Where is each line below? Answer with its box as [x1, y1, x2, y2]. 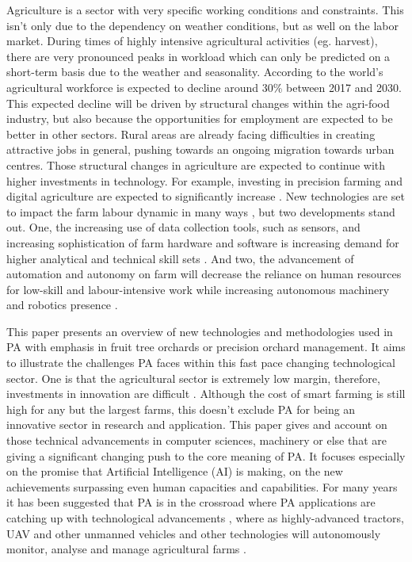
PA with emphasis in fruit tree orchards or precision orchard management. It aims [6, 338, 406, 355]
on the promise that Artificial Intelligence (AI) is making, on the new [6, 463, 343, 480]
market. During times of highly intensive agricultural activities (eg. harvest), [6, 32, 378, 49]
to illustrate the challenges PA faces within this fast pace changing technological [6, 354, 395, 371]
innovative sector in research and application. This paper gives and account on [6, 416, 387, 433]
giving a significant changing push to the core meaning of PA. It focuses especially [6, 447, 406, 464]
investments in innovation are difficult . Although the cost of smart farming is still [6, 385, 406, 402]
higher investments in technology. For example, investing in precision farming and [6, 172, 403, 189]
